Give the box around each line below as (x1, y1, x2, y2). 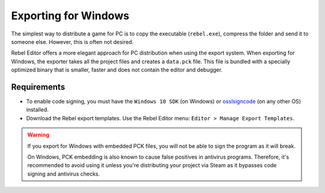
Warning (27, 131, 49, 138)
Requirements (11, 82, 66, 92)
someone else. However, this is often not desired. (11, 38, 134, 45)
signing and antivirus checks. (27, 170, 101, 177)
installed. (26, 106, 49, 114)
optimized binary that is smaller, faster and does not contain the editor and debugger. (11, 66, 223, 73)
